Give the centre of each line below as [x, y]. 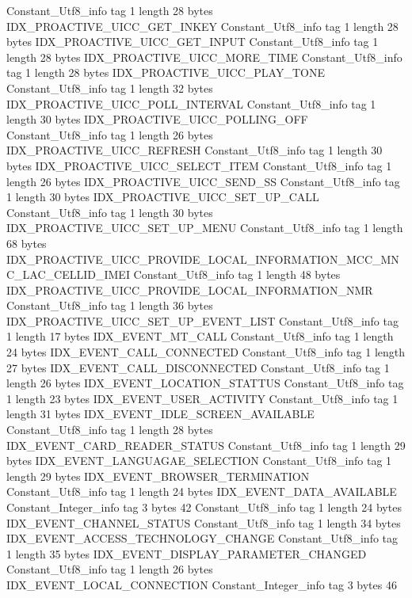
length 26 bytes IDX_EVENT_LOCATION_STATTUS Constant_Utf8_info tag [205, 383]
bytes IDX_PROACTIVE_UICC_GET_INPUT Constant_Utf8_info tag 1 [193, 42]
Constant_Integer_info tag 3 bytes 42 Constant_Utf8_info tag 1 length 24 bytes [204, 507]
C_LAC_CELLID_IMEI [68, 274]
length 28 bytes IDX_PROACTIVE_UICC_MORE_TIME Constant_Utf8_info [204, 57]
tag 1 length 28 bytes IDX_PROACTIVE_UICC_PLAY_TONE [166, 72]
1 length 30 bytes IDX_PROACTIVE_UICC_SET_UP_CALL [163, 197]
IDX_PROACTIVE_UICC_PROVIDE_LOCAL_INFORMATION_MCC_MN [203, 259]
